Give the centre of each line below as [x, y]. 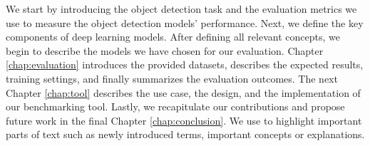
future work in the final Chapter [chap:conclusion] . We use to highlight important [184, 120]
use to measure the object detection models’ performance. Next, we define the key [185, 22]
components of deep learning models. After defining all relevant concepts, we [173, 37]
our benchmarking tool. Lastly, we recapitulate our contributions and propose [175, 106]
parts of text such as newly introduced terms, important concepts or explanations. [185, 134]
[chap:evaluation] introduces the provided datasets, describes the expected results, [185, 64]
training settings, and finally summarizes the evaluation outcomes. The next [172, 78]
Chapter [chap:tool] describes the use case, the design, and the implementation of [183, 92]
